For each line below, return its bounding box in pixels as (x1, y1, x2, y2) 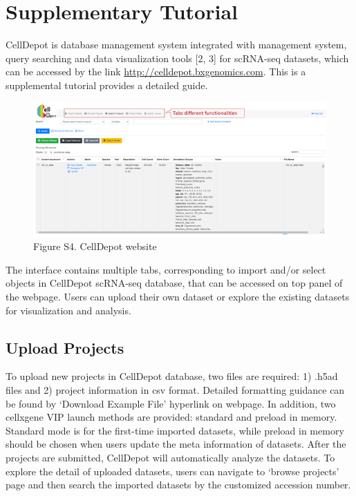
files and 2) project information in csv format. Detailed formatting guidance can (6, 383, 345, 397)
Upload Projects (6, 336, 124, 358)
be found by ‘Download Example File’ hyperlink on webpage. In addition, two (6, 396, 336, 410)
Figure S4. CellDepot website (33, 239, 157, 254)
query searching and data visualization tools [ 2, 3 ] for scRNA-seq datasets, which (6, 50, 349, 65)
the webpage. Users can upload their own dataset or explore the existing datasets (6, 289, 350, 304)
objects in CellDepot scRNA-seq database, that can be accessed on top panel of (6, 276, 343, 290)
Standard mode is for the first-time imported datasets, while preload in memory (6, 423, 344, 437)
